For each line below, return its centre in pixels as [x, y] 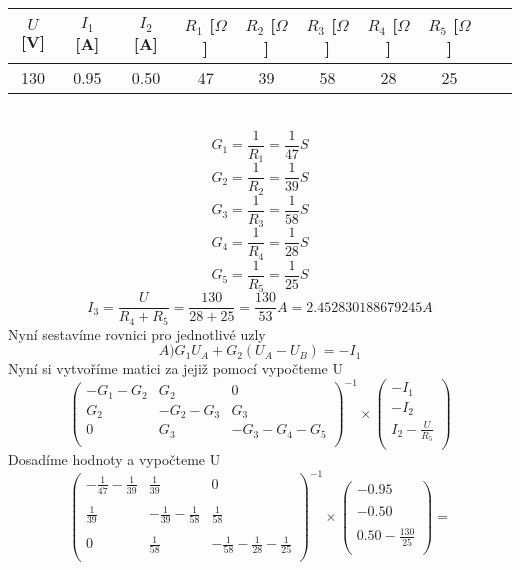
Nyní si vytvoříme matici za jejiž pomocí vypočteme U [175, 368]
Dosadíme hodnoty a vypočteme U [114, 459]
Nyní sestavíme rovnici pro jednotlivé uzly [137, 333]
